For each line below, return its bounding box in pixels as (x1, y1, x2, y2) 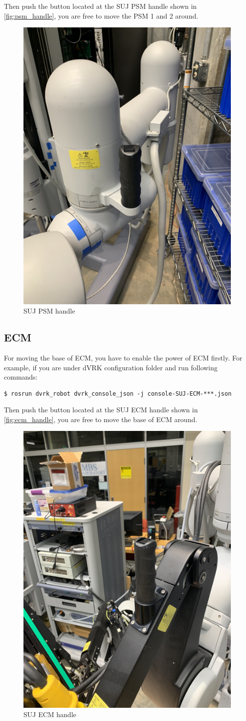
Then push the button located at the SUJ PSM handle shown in (4, 1, 197, 11)
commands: (4, 372, 38, 382)
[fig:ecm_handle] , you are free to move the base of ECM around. (4, 414, 198, 424)
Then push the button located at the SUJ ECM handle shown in (4, 405, 198, 415)
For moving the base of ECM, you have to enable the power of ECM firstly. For (4, 352, 243, 362)
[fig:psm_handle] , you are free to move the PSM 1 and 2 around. (4, 10, 199, 21)
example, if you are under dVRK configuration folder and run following (4, 362, 218, 372)
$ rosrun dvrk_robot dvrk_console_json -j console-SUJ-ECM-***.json (4, 390, 232, 397)
